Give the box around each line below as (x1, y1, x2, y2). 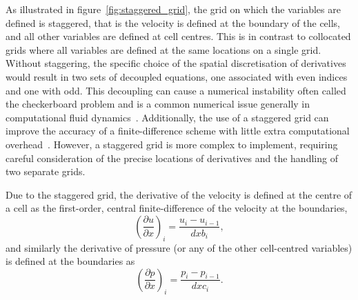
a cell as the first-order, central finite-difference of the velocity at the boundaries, (6, 201, 348, 215)
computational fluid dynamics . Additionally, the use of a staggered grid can (6, 110, 329, 124)
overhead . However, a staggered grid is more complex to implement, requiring (6, 137, 338, 151)
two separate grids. (6, 164, 86, 179)
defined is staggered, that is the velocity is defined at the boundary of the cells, (6, 15, 341, 30)
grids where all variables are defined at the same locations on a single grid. (6, 42, 321, 57)
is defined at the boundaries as (6, 254, 135, 268)
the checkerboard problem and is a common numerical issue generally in (6, 97, 310, 111)
